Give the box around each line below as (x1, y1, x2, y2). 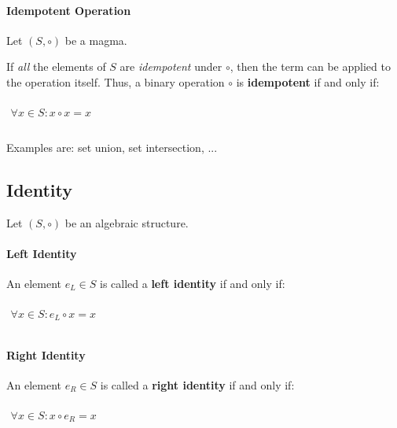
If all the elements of (6, 58, 106, 75)
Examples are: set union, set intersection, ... (6, 138, 218, 155)
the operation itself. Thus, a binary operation (6, 73, 225, 90)
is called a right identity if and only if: (100, 376, 295, 393)
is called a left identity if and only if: (99, 275, 285, 291)
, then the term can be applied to (230, 58, 391, 75)
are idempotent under (119, 58, 222, 75)
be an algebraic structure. (64, 214, 189, 231)
